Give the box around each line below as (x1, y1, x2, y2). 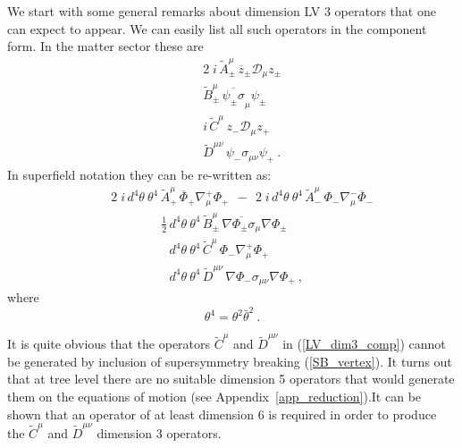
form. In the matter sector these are (7, 37, 204, 55)
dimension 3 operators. (97, 423, 222, 442)
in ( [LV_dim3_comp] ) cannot (282, 334, 446, 353)
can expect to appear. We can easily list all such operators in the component (7, 19, 427, 38)
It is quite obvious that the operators (7, 334, 211, 353)
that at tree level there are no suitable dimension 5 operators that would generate (7, 369, 455, 388)
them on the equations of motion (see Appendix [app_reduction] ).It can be (7, 386, 422, 405)
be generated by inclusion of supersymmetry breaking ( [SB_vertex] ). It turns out (7, 351, 452, 370)
